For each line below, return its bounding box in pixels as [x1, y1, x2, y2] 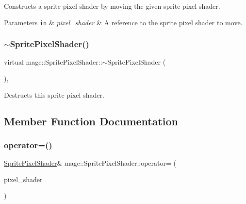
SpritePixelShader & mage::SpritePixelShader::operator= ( [4, 158, 176, 168]
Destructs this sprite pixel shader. [4, 89, 104, 100]
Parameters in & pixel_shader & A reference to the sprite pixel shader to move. [4, 17, 243, 27]
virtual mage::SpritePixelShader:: [4, 57, 102, 67]
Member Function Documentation [4, 113, 179, 128]
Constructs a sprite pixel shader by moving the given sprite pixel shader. [4, 1, 220, 11]
